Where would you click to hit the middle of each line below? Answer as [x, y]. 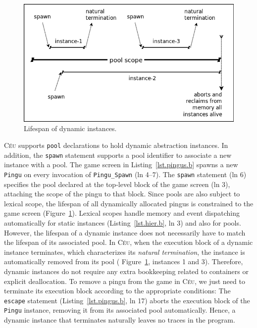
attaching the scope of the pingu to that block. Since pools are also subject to [122, 194]
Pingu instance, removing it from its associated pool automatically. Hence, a [120, 310]
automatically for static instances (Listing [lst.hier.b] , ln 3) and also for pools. [123, 222]
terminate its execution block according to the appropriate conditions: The [117, 291]
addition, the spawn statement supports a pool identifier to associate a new [118, 155]
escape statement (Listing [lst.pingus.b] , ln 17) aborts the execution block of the [127, 300]
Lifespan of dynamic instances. [70, 128]
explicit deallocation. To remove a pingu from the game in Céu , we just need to [125, 281]
